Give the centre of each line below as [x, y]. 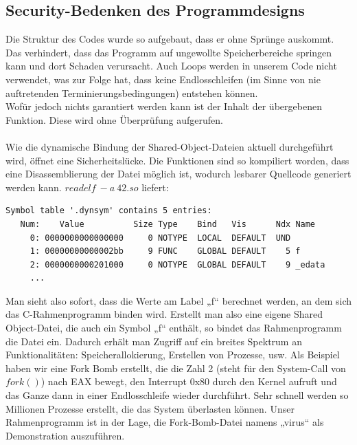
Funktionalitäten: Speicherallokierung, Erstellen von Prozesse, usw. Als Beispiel [173, 355]
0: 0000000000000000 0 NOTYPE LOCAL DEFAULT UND [160, 238]
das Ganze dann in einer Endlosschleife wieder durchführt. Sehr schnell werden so [177, 395]
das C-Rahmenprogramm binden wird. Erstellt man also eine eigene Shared [164, 314]
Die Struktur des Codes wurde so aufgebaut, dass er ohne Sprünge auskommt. [170, 39]
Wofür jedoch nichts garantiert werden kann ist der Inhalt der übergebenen [164, 106]
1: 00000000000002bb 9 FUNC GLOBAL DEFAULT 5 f [165, 251]
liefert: [155, 187]
